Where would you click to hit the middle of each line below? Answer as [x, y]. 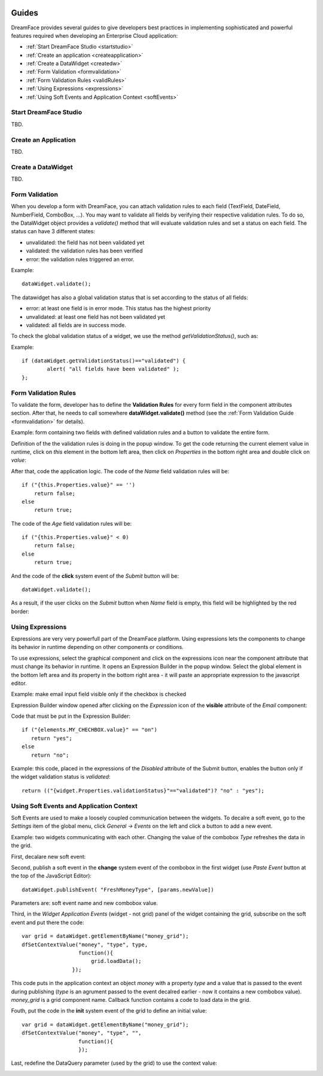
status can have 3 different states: [53, 231]
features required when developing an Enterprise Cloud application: [95, 35]
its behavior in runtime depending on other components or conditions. [97, 647]
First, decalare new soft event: [48, 856]
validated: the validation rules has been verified [84, 251]
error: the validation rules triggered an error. [80, 259]
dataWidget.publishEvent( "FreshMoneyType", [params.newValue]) [118, 889]
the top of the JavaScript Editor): [51, 876]
